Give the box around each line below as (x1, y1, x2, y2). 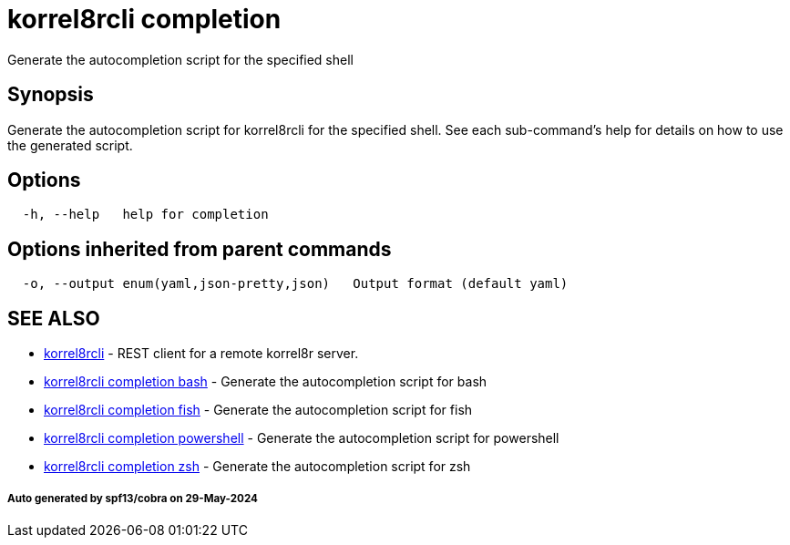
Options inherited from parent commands (7, 237, 392, 261)
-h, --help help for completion (22, 207, 269, 222)
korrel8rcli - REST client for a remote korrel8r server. (44, 345, 359, 362)
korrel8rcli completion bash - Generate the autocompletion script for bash (44, 374, 487, 390)
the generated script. (7, 137, 133, 153)
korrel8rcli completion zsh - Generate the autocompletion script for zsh (44, 458, 471, 475)
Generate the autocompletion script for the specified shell (7, 51, 354, 67)
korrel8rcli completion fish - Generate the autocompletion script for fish (44, 402, 473, 418)
